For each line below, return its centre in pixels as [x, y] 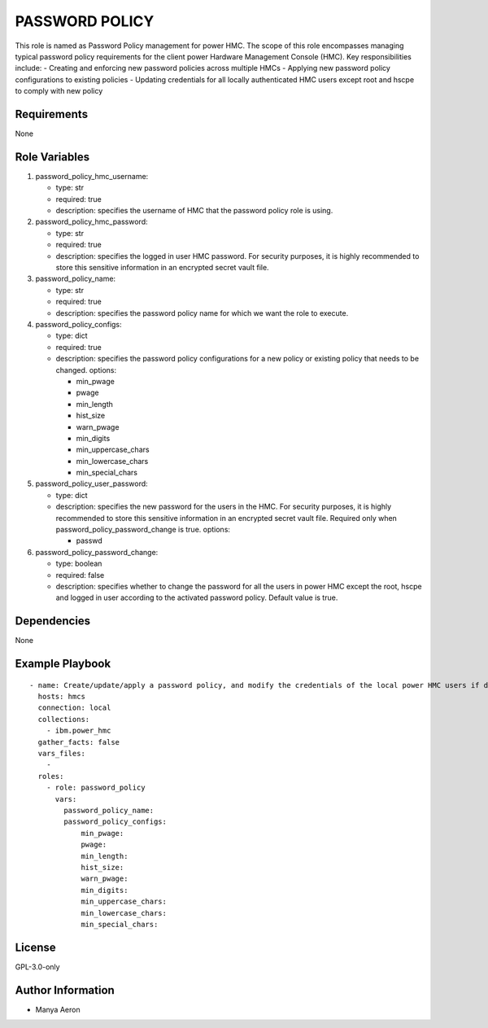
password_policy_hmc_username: [92, 176]
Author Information [65, 990]
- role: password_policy [96, 788]
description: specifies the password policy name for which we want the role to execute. [202, 313]
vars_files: [61, 754]
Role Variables [52, 157]
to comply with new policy [59, 91]
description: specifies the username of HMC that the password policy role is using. [194, 211]
